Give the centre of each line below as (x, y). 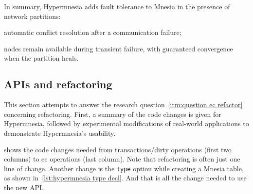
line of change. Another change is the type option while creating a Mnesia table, (124, 168)
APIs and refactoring (58, 84)
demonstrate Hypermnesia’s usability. (60, 133)
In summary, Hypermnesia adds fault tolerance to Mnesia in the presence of (117, 6)
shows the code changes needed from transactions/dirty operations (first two (118, 149)
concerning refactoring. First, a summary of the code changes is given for (113, 114)
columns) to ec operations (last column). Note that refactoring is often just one (122, 159)
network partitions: (32, 16)
